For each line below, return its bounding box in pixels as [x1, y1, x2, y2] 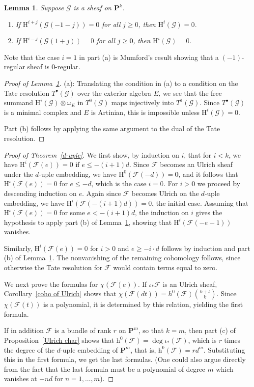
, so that [138, 325, 164, 335]
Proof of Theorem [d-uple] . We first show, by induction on [4, 149, 179, 160]
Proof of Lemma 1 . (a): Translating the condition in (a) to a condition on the [4, 78, 238, 88]
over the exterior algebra [77, 87, 151, 98]
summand [4, 97, 33, 108]
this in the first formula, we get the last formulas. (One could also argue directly [4, 354, 246, 364]
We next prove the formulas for [4, 278, 98, 289]
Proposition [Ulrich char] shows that [4, 335, 114, 345]
